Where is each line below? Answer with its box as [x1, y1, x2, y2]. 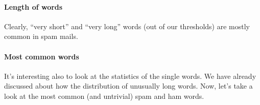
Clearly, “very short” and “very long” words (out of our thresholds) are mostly [4, 20, 250, 31]
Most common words [4, 51, 79, 61]
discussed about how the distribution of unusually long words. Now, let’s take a [4, 80, 253, 91]
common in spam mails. [4, 31, 78, 41]
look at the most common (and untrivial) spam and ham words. [4, 90, 204, 101]
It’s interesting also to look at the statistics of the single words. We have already [4, 70, 256, 81]
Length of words [4, 1, 63, 12]
